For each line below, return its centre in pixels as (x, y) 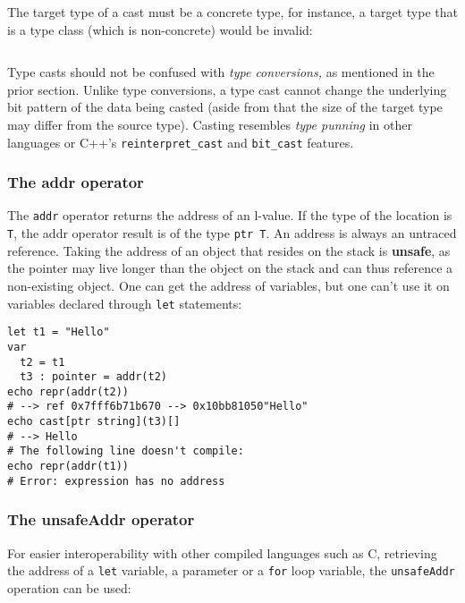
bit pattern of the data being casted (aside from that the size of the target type (225, 107)
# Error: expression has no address (116, 481)
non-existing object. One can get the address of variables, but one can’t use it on (228, 285)
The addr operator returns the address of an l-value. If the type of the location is (230, 215)
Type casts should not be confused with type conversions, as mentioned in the (221, 72)
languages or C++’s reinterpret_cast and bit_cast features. (181, 142)
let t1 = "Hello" (59, 332)
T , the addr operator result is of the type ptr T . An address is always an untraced (232, 233)
